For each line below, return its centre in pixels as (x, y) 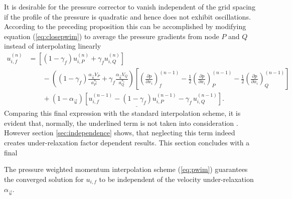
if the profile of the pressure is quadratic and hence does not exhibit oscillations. (127, 16)
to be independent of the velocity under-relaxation (176, 179)
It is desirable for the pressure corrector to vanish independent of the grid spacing (130, 7)
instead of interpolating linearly (53, 46)
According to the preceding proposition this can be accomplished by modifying (125, 26)
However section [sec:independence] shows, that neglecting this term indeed (120, 133)
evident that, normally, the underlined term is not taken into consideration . (121, 123)
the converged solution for (44, 179)
